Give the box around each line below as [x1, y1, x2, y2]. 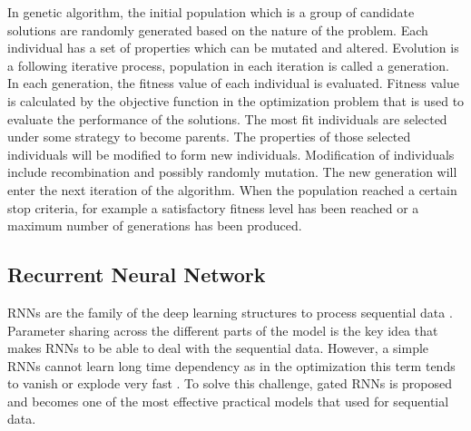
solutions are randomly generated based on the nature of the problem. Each [7, 20, 428, 39]
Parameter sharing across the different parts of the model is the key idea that [7, 320, 438, 339]
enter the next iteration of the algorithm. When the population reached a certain [7, 180, 457, 199]
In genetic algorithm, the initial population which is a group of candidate [7, 3, 415, 21]
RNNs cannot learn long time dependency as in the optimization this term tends [7, 356, 456, 375]
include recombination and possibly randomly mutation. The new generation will [7, 162, 457, 181]
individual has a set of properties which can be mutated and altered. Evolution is [7, 38, 459, 57]
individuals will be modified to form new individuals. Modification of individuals [7, 144, 455, 163]
